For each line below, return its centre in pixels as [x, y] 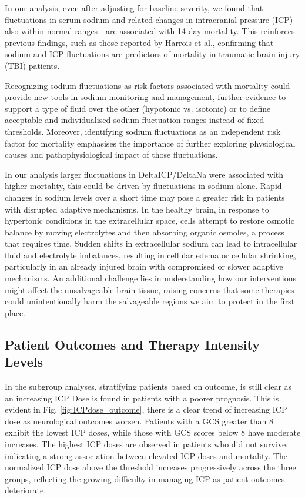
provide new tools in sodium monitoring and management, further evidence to [145, 97]
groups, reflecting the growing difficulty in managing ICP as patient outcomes [145, 478]
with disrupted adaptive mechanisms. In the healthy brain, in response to [137, 209]
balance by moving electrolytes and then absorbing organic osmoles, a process [145, 232]
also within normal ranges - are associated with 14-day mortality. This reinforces [150, 31]
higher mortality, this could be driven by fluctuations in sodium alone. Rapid [143, 186]
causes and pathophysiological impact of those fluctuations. [111, 155]
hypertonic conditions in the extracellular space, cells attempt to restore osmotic [150, 220]
